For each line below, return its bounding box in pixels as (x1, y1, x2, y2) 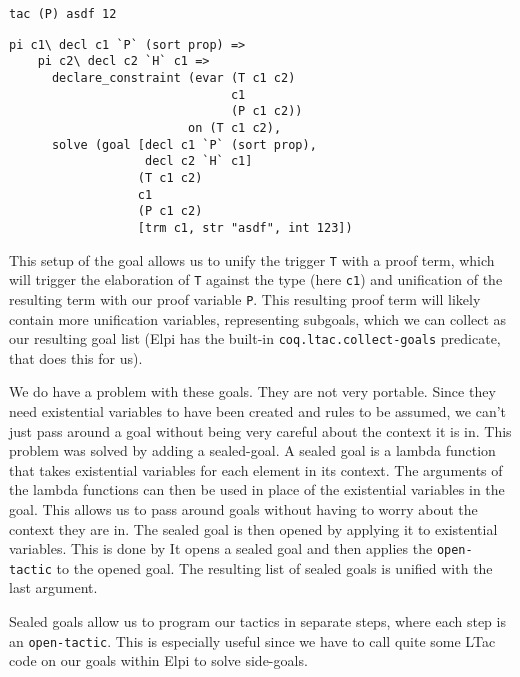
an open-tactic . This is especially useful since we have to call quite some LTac (9, 630, 496, 651)
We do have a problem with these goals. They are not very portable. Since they (9, 381, 496, 402)
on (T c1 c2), (187, 120, 282, 135)
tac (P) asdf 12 (9, 7, 117, 21)
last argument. (9, 577, 98, 598)
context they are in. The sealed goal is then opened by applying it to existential (9, 518, 498, 539)
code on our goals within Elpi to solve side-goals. (9, 650, 308, 671)
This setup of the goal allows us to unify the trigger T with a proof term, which (9, 249, 495, 270)
